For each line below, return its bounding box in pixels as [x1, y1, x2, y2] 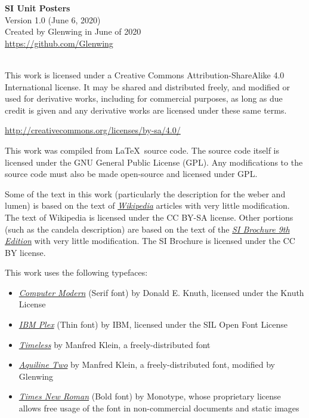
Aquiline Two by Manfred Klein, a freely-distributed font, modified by [18, 358, 275, 371]
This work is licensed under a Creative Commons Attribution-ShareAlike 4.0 [5, 68, 285, 81]
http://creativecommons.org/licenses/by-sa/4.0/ [5, 124, 181, 136]
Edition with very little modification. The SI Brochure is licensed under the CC [5, 234, 295, 247]
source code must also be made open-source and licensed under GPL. [5, 167, 258, 180]
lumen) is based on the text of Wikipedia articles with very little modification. [5, 199, 290, 212]
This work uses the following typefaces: [5, 266, 148, 279]
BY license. [5, 246, 46, 258]
